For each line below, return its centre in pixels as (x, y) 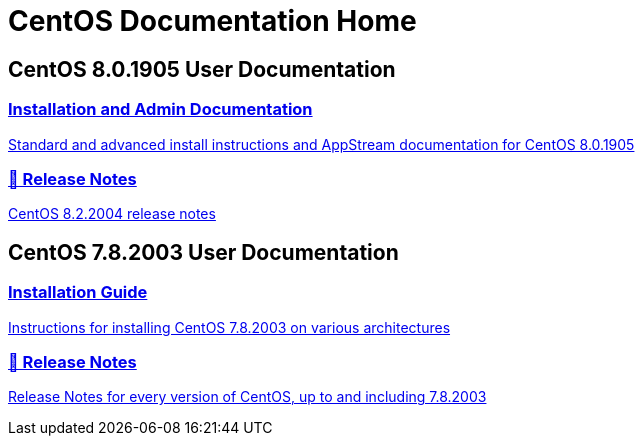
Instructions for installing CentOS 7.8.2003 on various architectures (229, 327)
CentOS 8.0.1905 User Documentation (202, 69)
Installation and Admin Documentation (160, 109)
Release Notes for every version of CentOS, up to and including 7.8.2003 (247, 397)
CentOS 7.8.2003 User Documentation (203, 252)
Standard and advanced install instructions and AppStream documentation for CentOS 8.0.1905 (321, 144)
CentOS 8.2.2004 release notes (112, 214)
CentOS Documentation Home (212, 21)
